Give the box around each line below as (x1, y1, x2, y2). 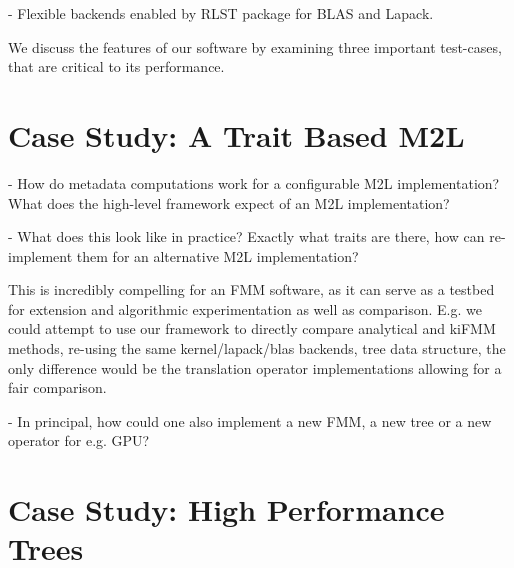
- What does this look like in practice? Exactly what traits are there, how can (8, 226, 485, 247)
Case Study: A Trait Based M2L (8, 114, 465, 155)
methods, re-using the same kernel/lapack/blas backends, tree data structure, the (8, 338, 506, 359)
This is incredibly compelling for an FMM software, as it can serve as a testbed (8, 279, 495, 300)
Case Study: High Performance (8, 489, 445, 530)
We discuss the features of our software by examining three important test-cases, (8, 36, 502, 57)
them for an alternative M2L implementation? (76, 245, 359, 266)
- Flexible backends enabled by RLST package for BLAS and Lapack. (8, 3, 434, 23)
